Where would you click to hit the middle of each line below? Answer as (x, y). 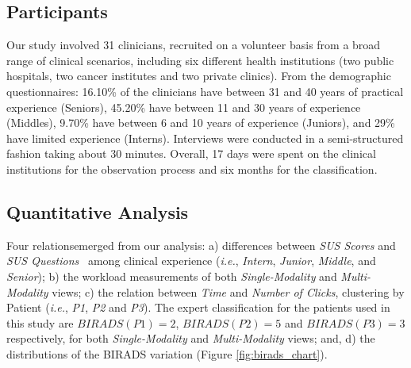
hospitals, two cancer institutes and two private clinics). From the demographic (199, 76)
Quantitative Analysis (98, 211)
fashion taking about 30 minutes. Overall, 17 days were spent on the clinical (191, 153)
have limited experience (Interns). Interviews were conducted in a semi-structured (205, 138)
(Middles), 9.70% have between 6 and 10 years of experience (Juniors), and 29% (201, 123)
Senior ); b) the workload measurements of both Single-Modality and (172, 276)
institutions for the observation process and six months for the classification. (192, 169)
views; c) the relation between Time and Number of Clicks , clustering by (228, 291)
